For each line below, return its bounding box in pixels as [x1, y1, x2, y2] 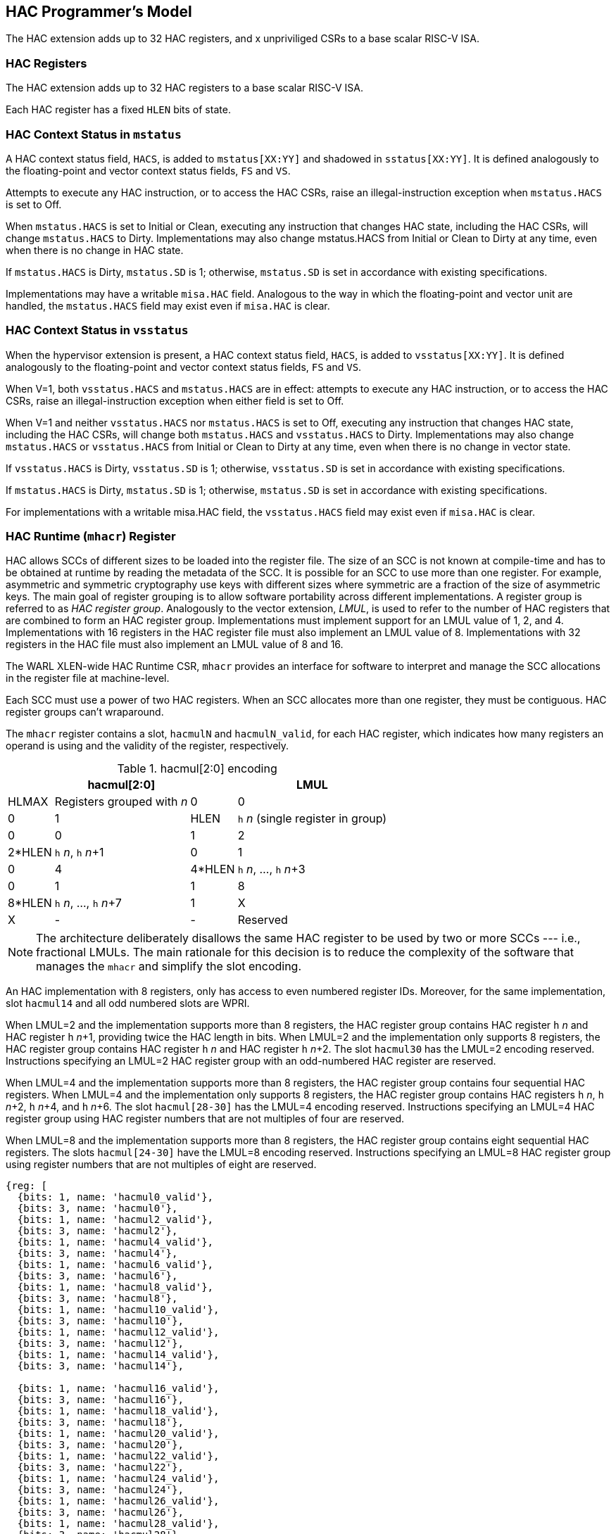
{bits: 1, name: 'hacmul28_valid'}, [17, 1518, 220, 1530]
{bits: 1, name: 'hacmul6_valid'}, [17, 1259, 214, 1271]
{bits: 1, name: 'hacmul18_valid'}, [17, 1405, 220, 1417]
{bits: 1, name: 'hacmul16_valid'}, [17, 1383, 220, 1395]
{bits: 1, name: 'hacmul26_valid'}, [17, 1495, 220, 1507]
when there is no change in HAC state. [6, 243, 184, 256]
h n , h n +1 [54, 845, 104, 860]
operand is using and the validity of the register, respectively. [6, 740, 289, 752]
